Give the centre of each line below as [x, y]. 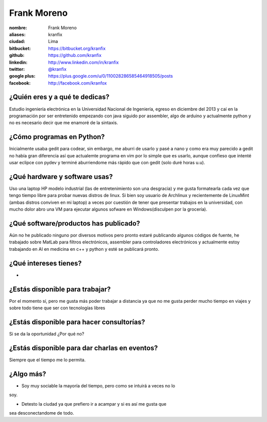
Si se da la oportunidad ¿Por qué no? [47, 333]
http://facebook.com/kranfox [78, 83]
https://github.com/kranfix [75, 55]
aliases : [17, 34]
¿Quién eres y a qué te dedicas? [59, 97]
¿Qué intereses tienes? [45, 263]
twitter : [17, 69]
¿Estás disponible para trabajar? [60, 289]
